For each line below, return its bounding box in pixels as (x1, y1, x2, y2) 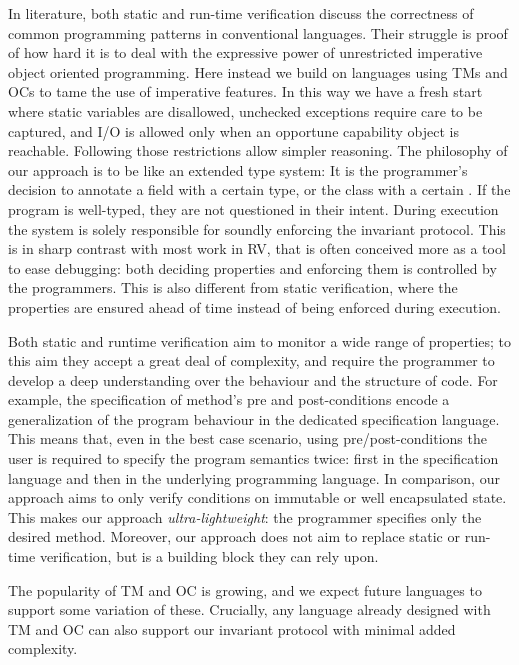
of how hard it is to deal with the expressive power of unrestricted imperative (8, 42, 483, 63)
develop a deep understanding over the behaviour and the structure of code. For (8, 369, 498, 390)
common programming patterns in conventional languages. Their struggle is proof (8, 22, 508, 43)
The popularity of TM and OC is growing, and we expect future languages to (8, 579, 482, 600)
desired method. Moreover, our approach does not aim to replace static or (8, 526, 460, 547)
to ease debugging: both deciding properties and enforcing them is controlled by (8, 257, 497, 278)
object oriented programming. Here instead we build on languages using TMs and (8, 61, 508, 82)
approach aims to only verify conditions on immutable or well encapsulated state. (8, 487, 507, 508)
